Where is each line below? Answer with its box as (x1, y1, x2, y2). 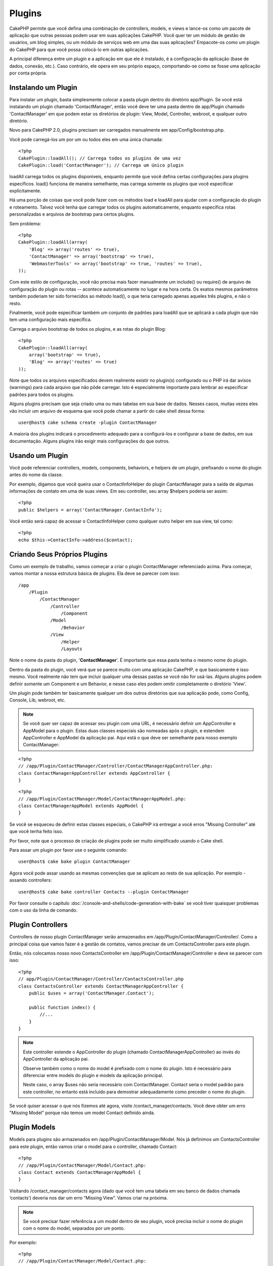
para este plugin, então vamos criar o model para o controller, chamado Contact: (9, 1143, 178, 1150)
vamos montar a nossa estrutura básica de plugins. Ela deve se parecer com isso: (9, 570, 180, 577)
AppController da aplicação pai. (23, 1056, 89, 1062)
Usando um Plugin (9, 451, 68, 460)
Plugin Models (9, 1123, 56, 1132)
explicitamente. (9, 188, 41, 194)
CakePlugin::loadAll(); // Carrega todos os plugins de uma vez (18, 155, 181, 161)
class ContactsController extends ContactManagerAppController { (18, 983, 184, 989)
